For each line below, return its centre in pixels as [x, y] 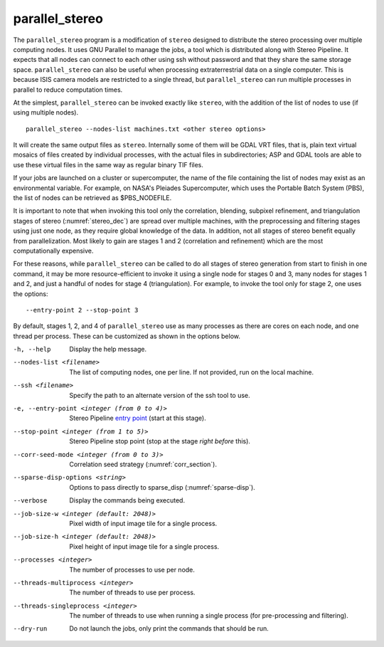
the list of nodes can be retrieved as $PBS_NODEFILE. [92, 198]
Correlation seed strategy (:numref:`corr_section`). [143, 464]
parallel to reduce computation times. [68, 90]
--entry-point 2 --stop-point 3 [82, 310]
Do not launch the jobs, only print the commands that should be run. [169, 628]
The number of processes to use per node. [132, 569]
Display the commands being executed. [127, 500]
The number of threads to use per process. [132, 593]
